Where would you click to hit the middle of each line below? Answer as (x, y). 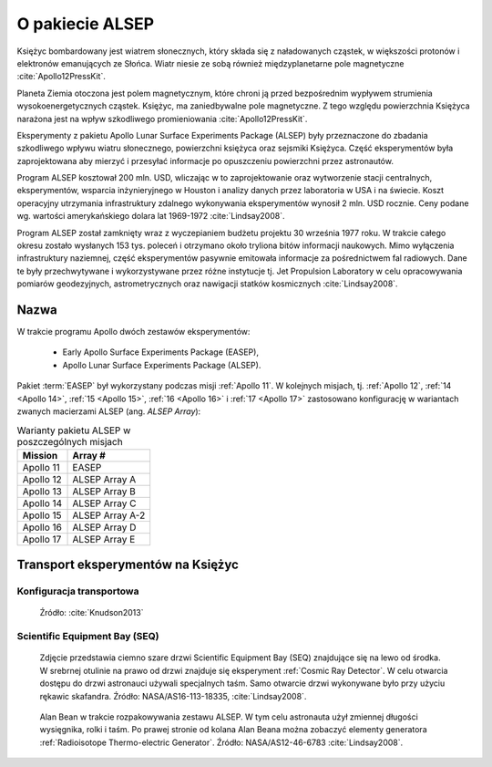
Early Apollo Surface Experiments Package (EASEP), (161, 352)
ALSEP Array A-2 (109, 515)
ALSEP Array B (104, 491)
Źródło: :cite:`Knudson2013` (92, 613)
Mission (40, 455)
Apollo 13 (42, 491)
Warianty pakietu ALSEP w (74, 430)
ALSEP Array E (104, 539)
